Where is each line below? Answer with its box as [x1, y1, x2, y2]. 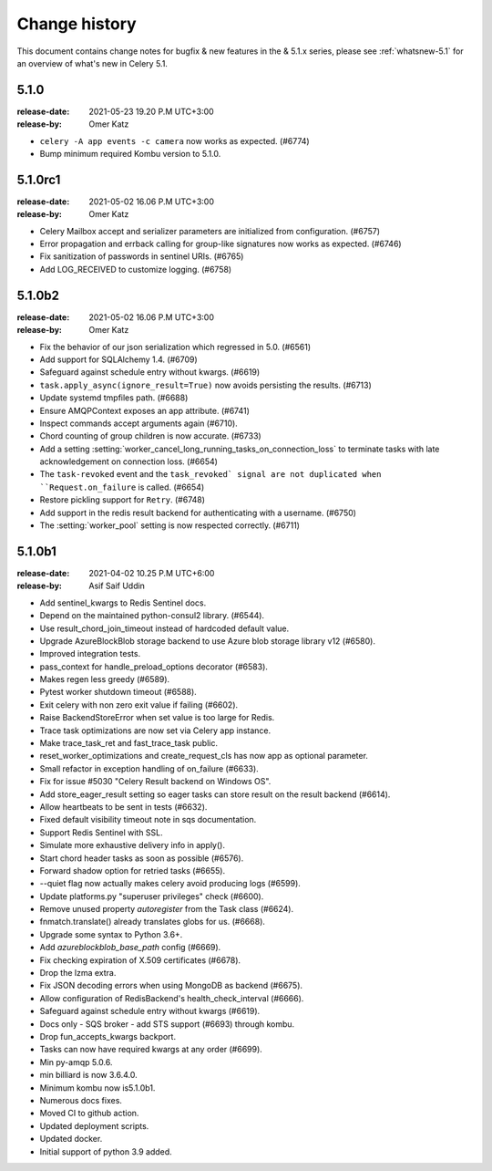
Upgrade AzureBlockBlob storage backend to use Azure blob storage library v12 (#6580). [39, 635, 375, 647]
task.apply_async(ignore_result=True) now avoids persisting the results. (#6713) [39, 379, 373, 390]
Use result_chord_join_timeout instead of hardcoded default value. [39, 623, 290, 634]
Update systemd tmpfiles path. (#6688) [39, 392, 189, 403]
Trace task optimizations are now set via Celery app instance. [39, 725, 272, 736]
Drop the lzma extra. [39, 968, 117, 979]
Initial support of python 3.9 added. [39, 1145, 172, 1157]
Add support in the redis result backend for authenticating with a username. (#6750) [39, 507, 357, 518]
